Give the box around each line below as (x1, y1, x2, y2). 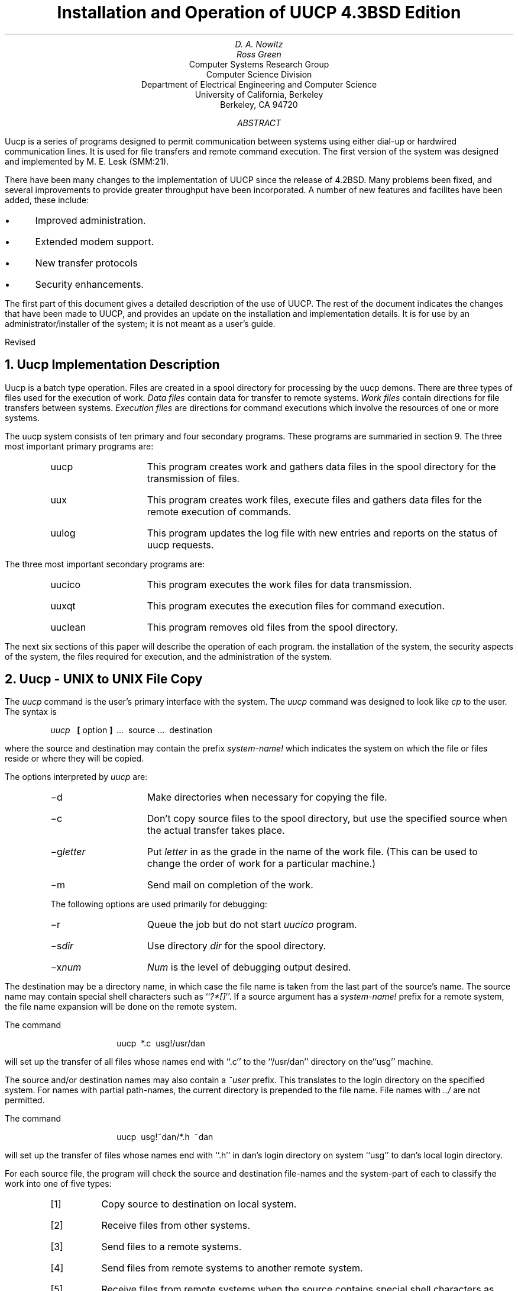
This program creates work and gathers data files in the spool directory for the (147, 460, 496, 473)
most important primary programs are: (5, 441, 154, 451)
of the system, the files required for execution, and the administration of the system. (5, 651, 332, 661)
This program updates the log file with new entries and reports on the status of (147, 526, 498, 539)
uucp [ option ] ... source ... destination (50, 725, 213, 736)
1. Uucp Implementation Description (5, 357, 220, 372)
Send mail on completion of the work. (147, 879, 313, 891)
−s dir (50, 940, 74, 952)
